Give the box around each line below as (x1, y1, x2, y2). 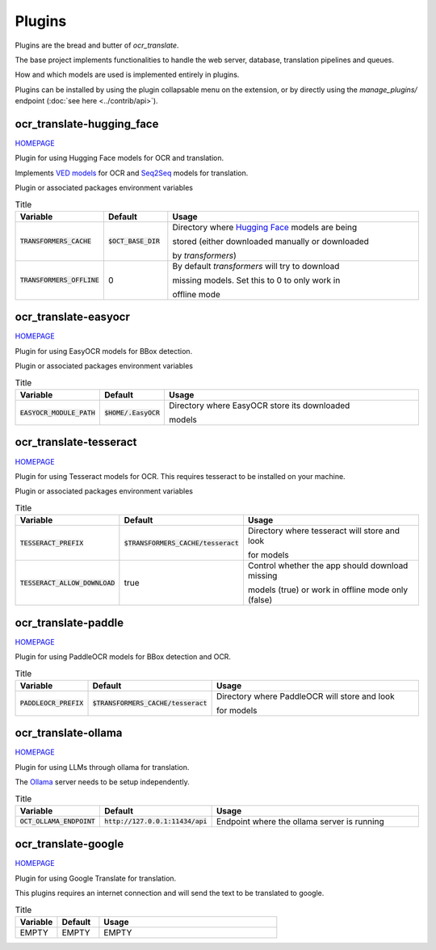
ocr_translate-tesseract (15, 435, 137, 449)
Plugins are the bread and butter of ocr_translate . (15, 40, 179, 50)
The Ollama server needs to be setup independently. (15, 777, 190, 787)
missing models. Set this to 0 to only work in (172, 275, 341, 286)
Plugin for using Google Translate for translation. (15, 873, 177, 883)
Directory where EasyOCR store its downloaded (168, 400, 350, 411)
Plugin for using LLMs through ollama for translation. (15, 762, 190, 771)
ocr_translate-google (15, 837, 124, 851)
